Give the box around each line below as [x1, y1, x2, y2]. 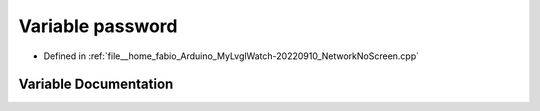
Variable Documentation [18, 76, 174, 93]
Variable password [18, 15, 178, 37]
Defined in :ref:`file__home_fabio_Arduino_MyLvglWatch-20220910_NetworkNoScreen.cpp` [43, 50, 420, 62]
